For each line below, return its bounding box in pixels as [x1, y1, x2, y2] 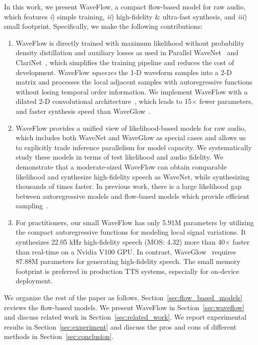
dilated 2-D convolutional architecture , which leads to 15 [15, 96, 192, 106]
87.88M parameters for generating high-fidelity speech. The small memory [15, 256, 241, 266]
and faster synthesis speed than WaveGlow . [15, 105, 151, 116]
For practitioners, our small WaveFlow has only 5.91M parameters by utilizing [15, 217, 254, 227]
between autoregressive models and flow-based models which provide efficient [15, 190, 250, 201]
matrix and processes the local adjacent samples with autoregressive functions [15, 77, 253, 87]
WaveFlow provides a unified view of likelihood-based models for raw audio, [15, 122, 246, 133]
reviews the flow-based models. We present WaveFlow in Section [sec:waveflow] [4, 302, 245, 312]
